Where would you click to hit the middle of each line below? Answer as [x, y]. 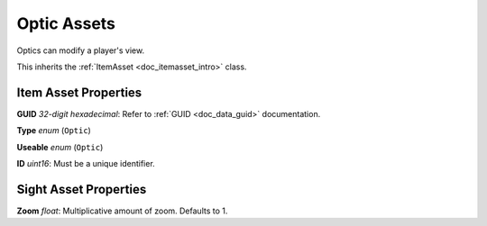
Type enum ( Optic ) [54, 131]
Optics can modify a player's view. [80, 50]
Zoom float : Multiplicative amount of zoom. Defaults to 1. [122, 211]
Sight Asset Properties [82, 189]
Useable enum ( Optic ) [60, 147]
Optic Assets [66, 23]
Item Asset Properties [79, 92]
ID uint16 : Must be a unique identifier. [86, 164]
